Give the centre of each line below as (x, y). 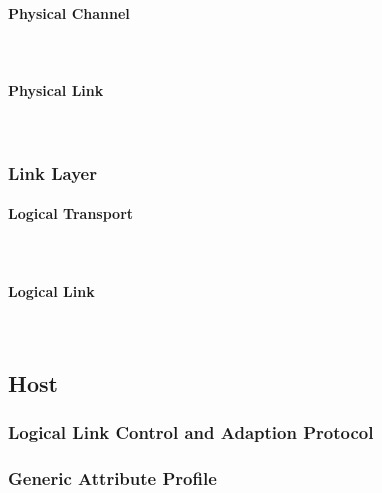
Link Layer (52, 172)
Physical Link (56, 89)
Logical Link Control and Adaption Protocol (191, 432)
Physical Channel (69, 12)
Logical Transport (71, 213)
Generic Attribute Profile (112, 477)
